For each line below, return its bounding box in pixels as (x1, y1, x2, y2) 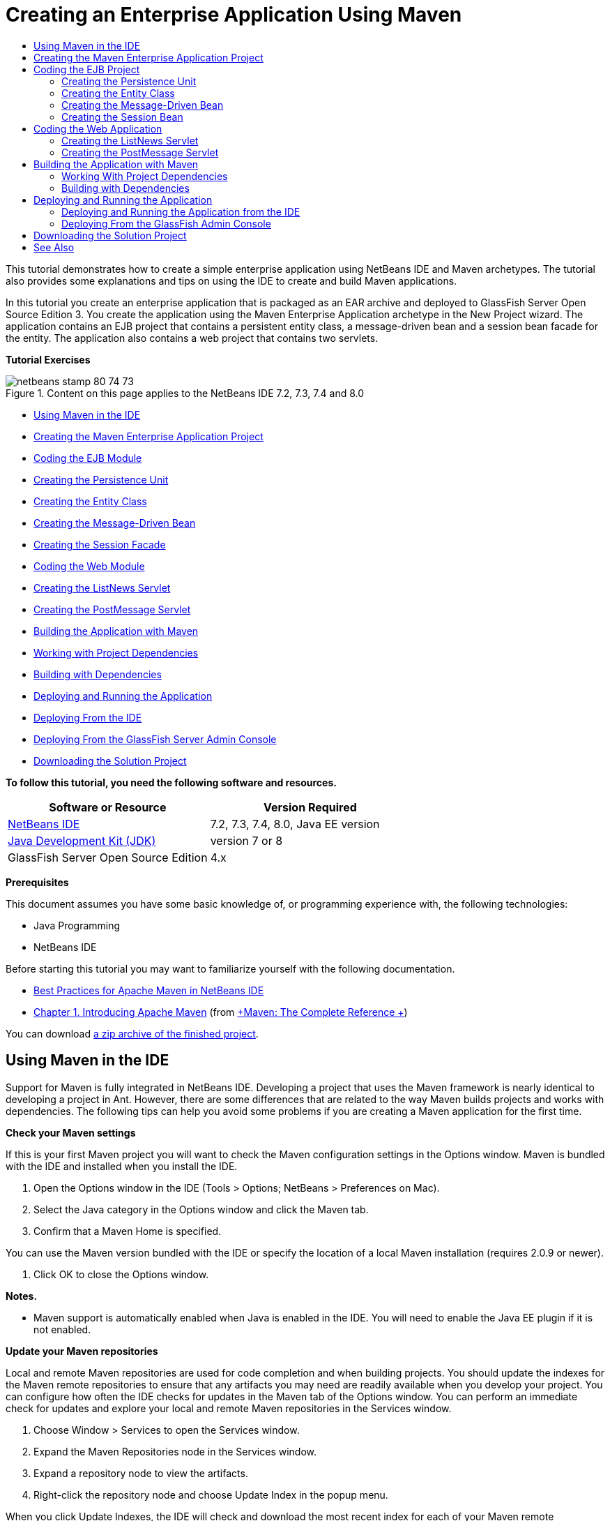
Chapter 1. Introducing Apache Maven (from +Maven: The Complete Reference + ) (33, 1005, 408, 1018)
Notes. (6, 1289, 38, 1302)
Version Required (264, 800, 357, 814)
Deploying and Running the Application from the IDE (61, 205, 300, 218)
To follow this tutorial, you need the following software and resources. (6, 776, 337, 788)
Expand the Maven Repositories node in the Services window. (33, 1445, 317, 1458)
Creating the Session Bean (61, 110, 183, 123)
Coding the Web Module (33, 560, 145, 572)
